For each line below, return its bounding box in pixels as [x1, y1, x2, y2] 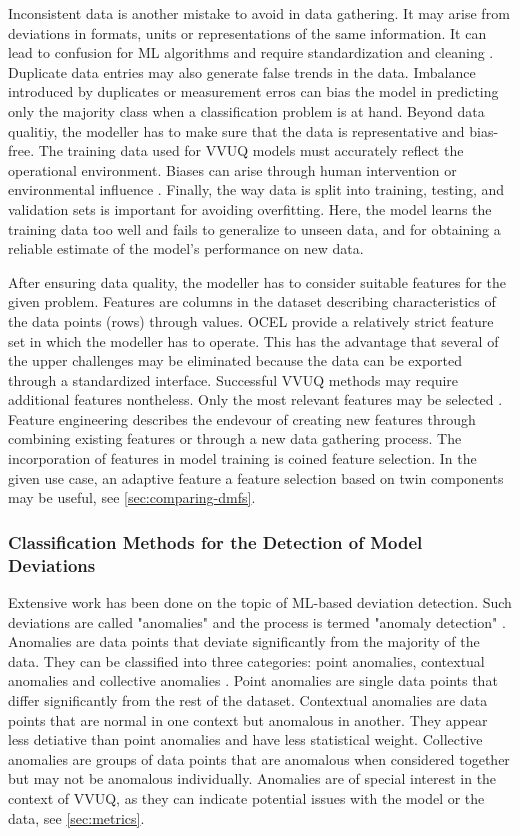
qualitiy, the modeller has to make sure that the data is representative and [8, 120, 465, 141]
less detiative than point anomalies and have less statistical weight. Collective [8, 729, 483, 750]
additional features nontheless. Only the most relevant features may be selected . [8, 389, 503, 410]
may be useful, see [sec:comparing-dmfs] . [8, 487, 256, 508]
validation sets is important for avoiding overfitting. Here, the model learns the [8, 198, 492, 219]
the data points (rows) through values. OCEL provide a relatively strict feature [8, 310, 494, 331]
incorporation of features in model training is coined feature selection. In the [8, 448, 477, 469]
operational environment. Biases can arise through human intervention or [8, 159, 457, 180]
